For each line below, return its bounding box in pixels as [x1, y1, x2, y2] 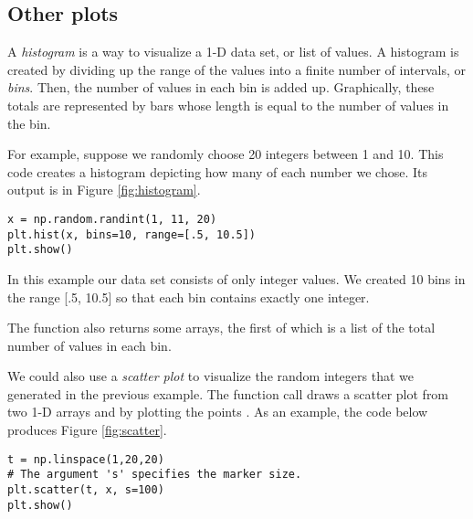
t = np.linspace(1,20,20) [7, 452, 164, 466]
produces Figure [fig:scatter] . [7, 420, 167, 440]
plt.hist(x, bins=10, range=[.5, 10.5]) [7, 228, 257, 241]
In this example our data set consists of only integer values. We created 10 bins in [7, 269, 466, 288]
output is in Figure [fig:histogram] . [7, 180, 201, 199]
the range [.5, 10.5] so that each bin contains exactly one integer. [7, 287, 370, 306]
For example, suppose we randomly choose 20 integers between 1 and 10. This [7, 144, 444, 164]
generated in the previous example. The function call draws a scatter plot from [7, 384, 449, 403]
